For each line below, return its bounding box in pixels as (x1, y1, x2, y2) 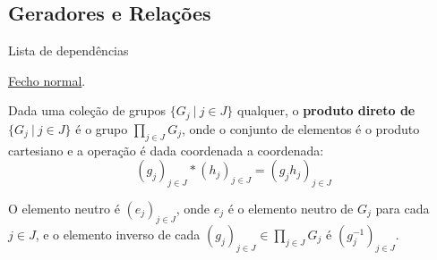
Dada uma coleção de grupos (8, 101, 167, 120)
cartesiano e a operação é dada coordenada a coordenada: (8, 140, 324, 159)
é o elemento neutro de (227, 199, 354, 218)
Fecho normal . (8, 71, 86, 89)
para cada (375, 199, 430, 218)
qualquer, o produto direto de (237, 101, 416, 120)
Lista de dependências (8, 41, 129, 60)
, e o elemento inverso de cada (35, 224, 201, 243)
